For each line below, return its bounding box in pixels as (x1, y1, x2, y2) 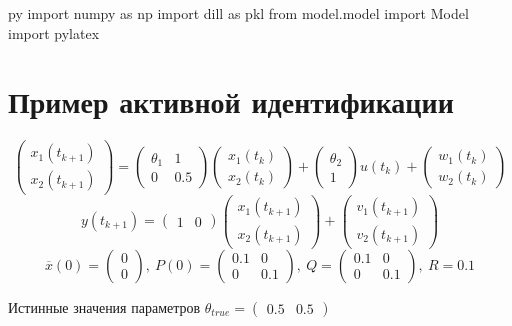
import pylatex (8, 22, 100, 43)
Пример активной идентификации (8, 81, 454, 122)
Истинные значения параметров (8, 296, 201, 317)
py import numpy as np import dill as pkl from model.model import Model (8, 3, 469, 23)
